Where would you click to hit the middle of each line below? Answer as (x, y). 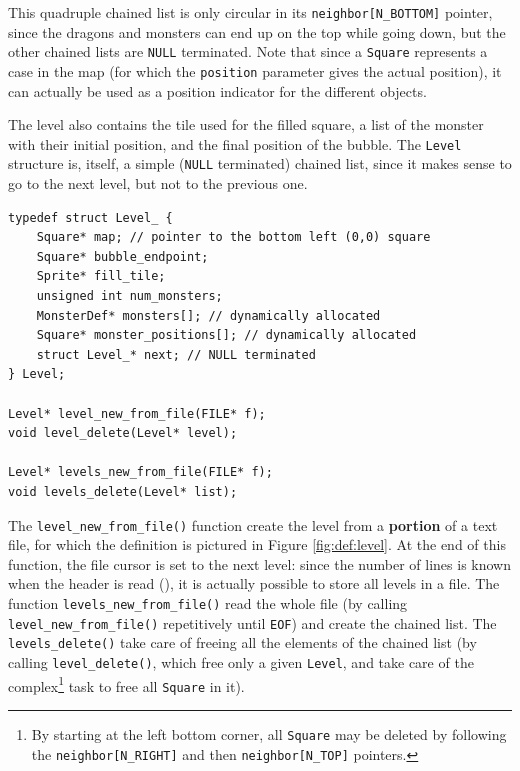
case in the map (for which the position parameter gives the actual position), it (255, 70)
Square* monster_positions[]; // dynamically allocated (226, 335)
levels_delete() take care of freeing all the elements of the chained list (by (242, 642)
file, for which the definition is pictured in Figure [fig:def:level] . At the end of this (257, 544)
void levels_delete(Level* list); (123, 491)
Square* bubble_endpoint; (122, 256)
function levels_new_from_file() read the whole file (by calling (208, 603)
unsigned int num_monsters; (129, 296)
